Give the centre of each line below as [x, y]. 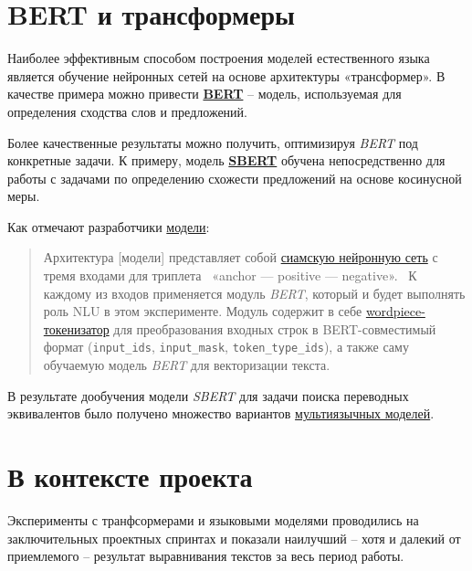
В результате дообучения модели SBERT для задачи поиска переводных [208, 395]
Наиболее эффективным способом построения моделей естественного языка [219, 58]
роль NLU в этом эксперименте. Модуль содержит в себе [203, 311]
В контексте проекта [130, 476]
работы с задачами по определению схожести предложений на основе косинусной [235, 178]
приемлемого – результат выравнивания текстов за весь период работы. [206, 556]
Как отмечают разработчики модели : [109, 226]
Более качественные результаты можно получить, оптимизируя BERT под [213, 142]
